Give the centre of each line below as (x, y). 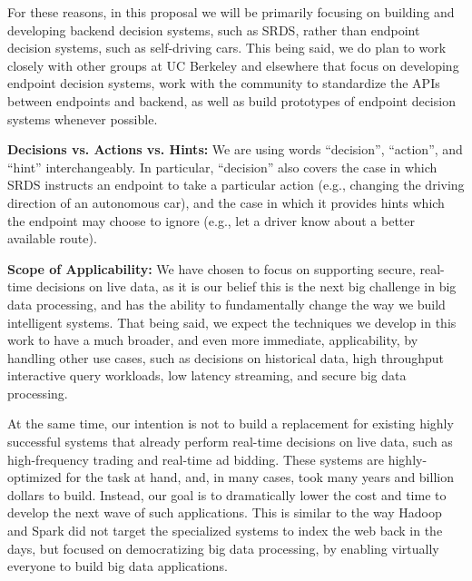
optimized (34, 477)
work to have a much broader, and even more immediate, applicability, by (213, 340)
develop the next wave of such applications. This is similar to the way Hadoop (225, 512)
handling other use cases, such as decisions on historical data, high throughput (226, 357)
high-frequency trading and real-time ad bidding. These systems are (196, 459)
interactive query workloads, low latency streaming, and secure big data (207, 375)
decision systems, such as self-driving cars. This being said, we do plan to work (227, 48)
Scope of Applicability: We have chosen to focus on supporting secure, (211, 268)
